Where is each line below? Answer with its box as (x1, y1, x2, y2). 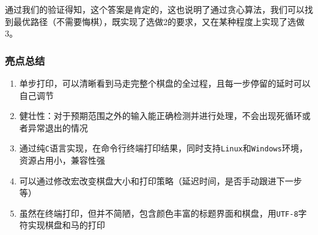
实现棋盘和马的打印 (28, 219, 105, 231)
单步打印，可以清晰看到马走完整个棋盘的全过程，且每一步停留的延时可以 (19, 77, 311, 89)
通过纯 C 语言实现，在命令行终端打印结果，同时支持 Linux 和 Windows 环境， (19, 142, 308, 154)
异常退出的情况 (28, 121, 88, 134)
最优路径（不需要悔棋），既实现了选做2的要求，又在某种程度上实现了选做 (13, 15, 305, 27)
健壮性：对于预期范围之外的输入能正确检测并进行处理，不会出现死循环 (19, 109, 302, 122)
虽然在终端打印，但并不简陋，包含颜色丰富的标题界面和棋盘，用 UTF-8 (19, 206, 298, 219)
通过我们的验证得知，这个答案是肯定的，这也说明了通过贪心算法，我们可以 (5, 3, 305, 15)
